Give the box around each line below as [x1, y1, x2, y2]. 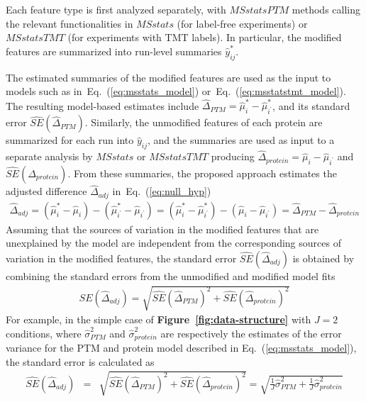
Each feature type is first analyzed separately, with [6, 2, 226, 16]
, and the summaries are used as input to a [148, 133, 335, 147]
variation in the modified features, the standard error [6, 250, 237, 265]
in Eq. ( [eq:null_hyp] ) [112, 184, 211, 199]
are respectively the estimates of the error [160, 325, 342, 340]
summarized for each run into [6, 133, 134, 147]
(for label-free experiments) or [177, 16, 308, 30]
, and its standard [272, 98, 350, 113]
